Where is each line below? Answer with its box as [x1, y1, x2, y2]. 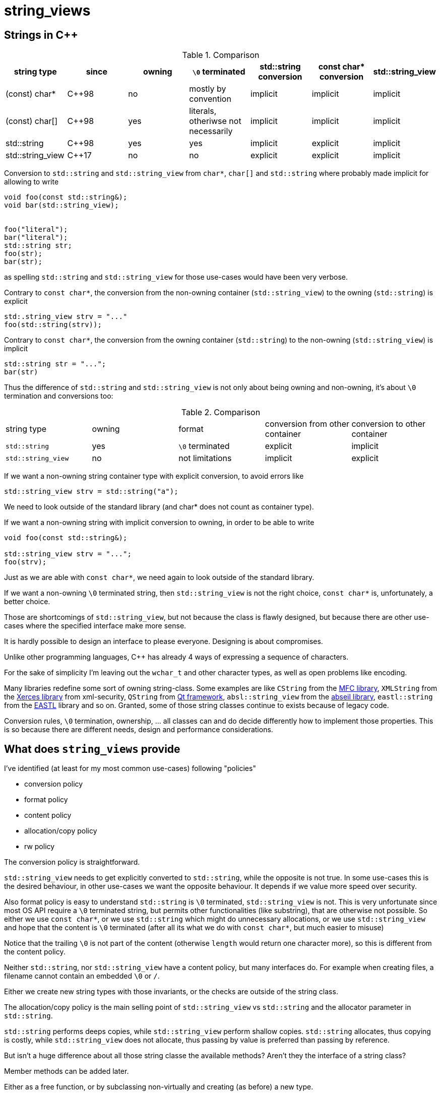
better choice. [4, 597, 50, 606]
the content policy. [4, 947, 66, 956]
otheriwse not [189, 116, 241, 126]
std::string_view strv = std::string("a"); [4, 487, 178, 496]
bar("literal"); [4, 233, 68, 242]
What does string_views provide [4, 742, 180, 755]
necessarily [189, 126, 233, 137]
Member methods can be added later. [4, 1067, 129, 1076]
